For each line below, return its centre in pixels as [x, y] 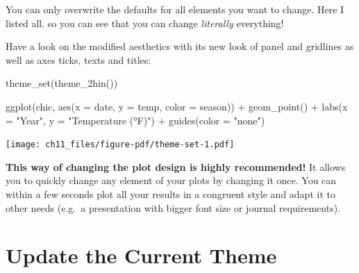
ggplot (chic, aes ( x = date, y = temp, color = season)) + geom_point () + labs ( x [177, 106]
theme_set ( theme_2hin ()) [62, 83]
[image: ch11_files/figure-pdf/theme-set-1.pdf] [120, 145]
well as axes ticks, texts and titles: [78, 59]
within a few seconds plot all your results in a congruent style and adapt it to [170, 194]
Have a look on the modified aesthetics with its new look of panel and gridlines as [180, 46]
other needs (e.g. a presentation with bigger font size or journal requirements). [173, 207]
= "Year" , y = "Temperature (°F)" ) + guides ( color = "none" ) [135, 120]
